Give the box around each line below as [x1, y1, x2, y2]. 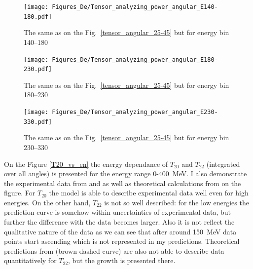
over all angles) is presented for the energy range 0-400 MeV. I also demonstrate [4, 168, 247, 179]
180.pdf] [24, 13, 52, 20]
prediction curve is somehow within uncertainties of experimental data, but [4, 207, 231, 217]
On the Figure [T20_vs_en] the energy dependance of [4, 158, 168, 169]
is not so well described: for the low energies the [104, 197, 249, 207]
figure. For [4, 188, 36, 198]
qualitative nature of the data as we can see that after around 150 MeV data [4, 226, 237, 236]
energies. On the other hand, [4, 197, 91, 207]
